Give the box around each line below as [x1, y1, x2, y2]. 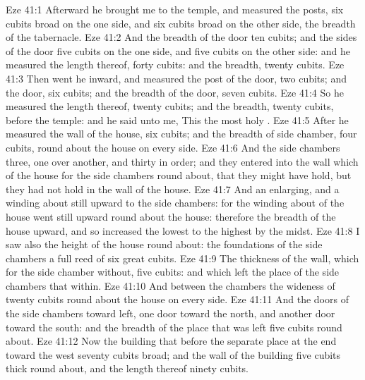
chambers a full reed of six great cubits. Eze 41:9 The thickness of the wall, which [6, 250, 359, 265]
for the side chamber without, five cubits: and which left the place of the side [6, 264, 340, 279]
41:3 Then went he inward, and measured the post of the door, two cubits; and [6, 71, 347, 85]
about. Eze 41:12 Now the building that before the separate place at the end [6, 333, 337, 348]
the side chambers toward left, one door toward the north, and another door [6, 306, 335, 321]
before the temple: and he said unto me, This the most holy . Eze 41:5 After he [6, 112, 349, 127]
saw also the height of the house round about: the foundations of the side [6, 237, 323, 252]
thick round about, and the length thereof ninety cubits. [6, 361, 249, 376]
